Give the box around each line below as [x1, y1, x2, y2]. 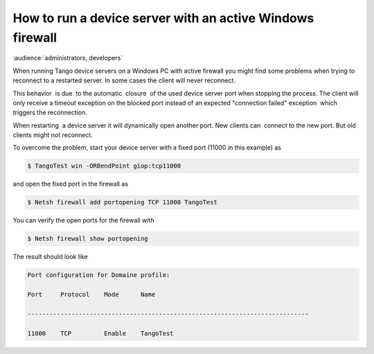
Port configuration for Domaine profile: [27, 271, 170, 279]
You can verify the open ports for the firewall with [12, 216, 154, 224]
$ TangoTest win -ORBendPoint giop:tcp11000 [27, 162, 181, 170]
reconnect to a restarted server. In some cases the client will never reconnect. [12, 76, 235, 85]
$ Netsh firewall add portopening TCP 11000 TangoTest [27, 198, 217, 206]
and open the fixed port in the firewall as [12, 180, 128, 188]
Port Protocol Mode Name [27, 291, 156, 299]
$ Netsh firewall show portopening [27, 235, 148, 242]
